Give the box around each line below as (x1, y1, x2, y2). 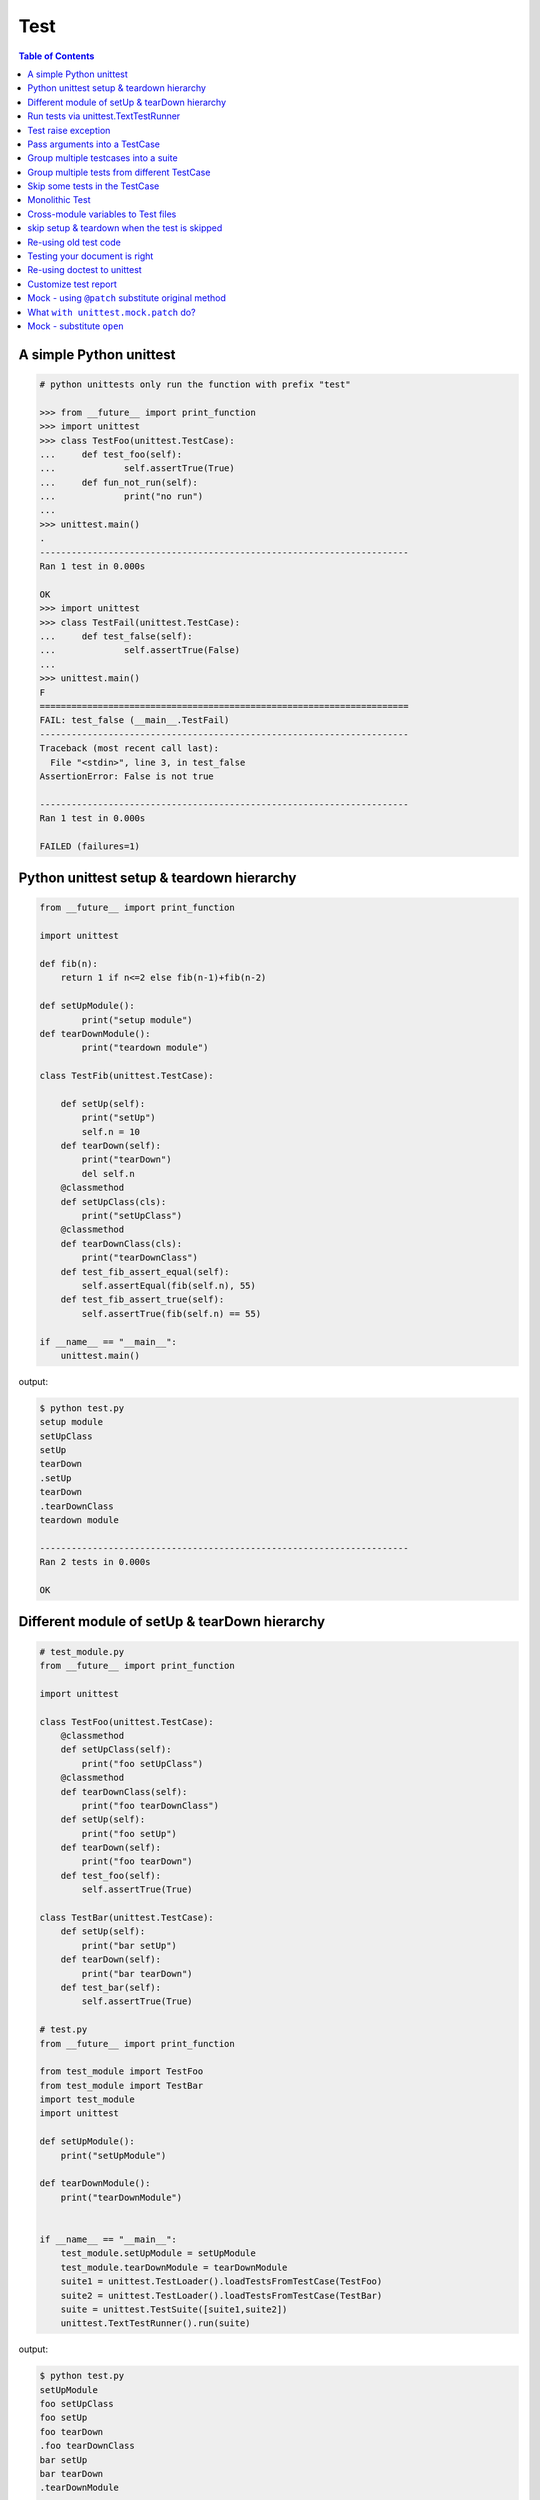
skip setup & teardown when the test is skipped (27, 222, 223, 234)
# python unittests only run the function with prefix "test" (39, 378, 351, 390)
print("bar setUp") (81, 1940, 177, 1951)
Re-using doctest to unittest (27, 264, 142, 276)
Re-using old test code (27, 236, 122, 248)
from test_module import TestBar (39, 2080, 204, 2091)
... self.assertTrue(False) (39, 645, 240, 656)
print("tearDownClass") (81, 1252, 199, 1264)
